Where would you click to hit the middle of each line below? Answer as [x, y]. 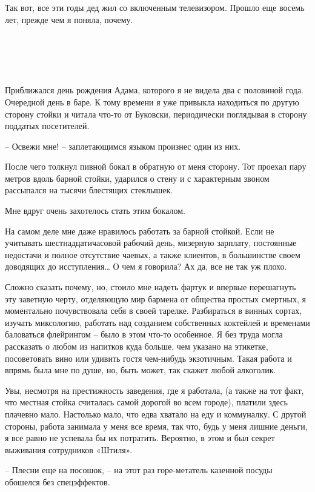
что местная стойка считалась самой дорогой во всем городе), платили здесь [146, 402]
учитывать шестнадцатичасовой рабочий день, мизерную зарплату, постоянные [151, 243]
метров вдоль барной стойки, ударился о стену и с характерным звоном [137, 178]
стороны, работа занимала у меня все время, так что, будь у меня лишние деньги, [156, 426]
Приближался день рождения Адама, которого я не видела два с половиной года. [154, 90]
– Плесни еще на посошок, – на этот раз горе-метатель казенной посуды [139, 470]
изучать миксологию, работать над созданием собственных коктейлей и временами [157, 322]
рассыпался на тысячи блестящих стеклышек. [89, 190]
